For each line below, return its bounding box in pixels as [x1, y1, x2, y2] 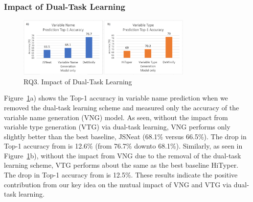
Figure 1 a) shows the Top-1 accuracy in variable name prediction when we [4, 93, 228, 103]
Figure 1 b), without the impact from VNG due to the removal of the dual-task [4, 150, 241, 160]
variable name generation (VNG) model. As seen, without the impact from [4, 112, 228, 122]
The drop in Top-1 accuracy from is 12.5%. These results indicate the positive [4, 170, 238, 180]
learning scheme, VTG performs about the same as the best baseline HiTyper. [4, 160, 239, 170]
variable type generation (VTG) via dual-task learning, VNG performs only [4, 122, 230, 132]
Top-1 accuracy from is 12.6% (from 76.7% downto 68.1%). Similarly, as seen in [4, 141, 243, 151]
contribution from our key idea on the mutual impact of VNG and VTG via [4, 179, 232, 189]
